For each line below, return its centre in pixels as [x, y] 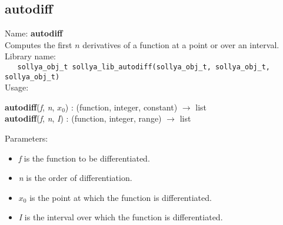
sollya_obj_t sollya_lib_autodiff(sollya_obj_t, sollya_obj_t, [144, 67]
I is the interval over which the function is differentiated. [121, 217]
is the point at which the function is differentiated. [121, 197]
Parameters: [26, 138]
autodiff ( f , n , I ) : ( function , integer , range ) [83, 118]
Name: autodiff [34, 33]
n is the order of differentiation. [75, 178]
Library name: [31, 56]
